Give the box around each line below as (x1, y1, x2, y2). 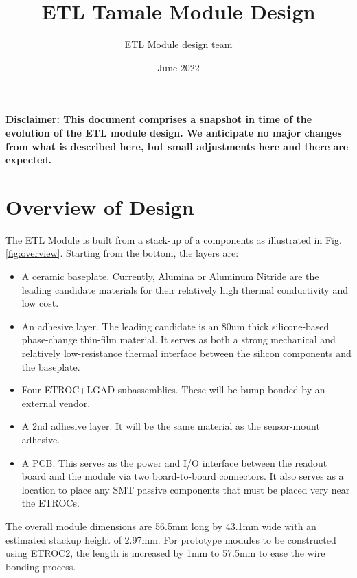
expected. (5, 152, 51, 167)
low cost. (21, 296, 59, 310)
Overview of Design (5, 192, 194, 220)
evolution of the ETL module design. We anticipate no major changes (5, 125, 342, 139)
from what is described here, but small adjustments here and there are (5, 139, 349, 153)
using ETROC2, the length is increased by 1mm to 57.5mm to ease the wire (5, 546, 325, 560)
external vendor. (21, 395, 91, 410)
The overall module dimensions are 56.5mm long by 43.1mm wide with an (5, 518, 316, 533)
